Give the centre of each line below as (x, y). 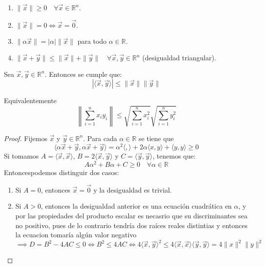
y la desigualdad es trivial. (133, 189)
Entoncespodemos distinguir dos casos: (62, 172)
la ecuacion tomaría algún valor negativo (76, 235)
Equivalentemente (30, 100)
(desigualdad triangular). (179, 57)
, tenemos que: (174, 156)
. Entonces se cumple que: (83, 74)
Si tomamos (21, 156)
